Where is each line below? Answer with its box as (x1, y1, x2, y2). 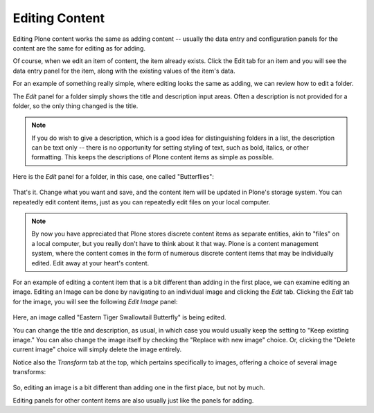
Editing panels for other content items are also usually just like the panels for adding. (12, 396, 254, 405)
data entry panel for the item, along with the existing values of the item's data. (12, 67, 235, 75)
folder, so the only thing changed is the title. (12, 101, 139, 110)
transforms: (12, 368, 46, 376)
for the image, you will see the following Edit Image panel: (12, 297, 178, 306)
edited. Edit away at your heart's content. (31, 258, 149, 267)
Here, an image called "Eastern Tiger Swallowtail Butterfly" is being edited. (12, 313, 226, 322)
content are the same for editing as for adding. (12, 44, 145, 52)
